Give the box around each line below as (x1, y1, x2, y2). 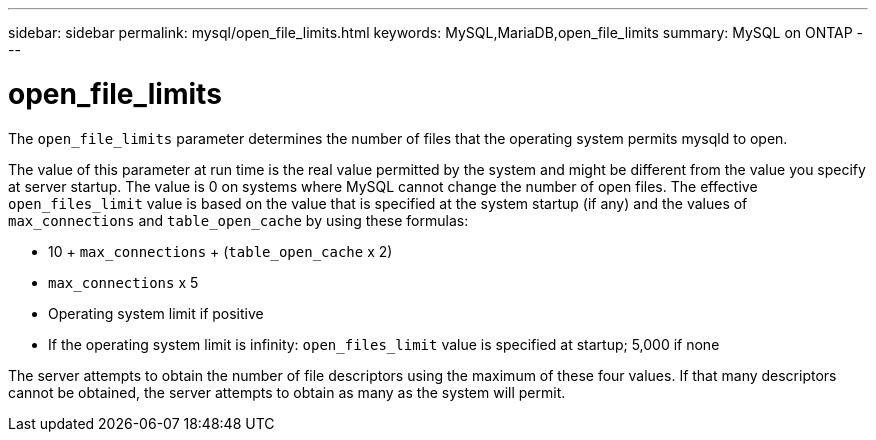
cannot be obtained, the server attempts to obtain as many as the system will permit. (8, 383, 566, 401)
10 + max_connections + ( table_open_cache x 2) (48, 242, 393, 260)
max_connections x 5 (48, 273, 199, 291)
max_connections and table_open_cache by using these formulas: (8, 211, 469, 229)
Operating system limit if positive (48, 304, 264, 322)
